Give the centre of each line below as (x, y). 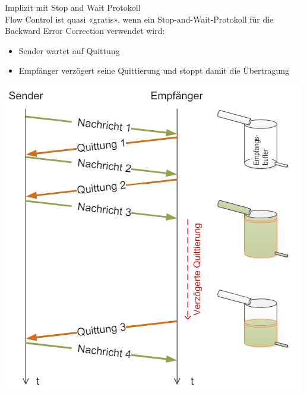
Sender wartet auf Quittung (69, 50)
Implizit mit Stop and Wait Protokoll (73, 7)
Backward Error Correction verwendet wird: (85, 31)
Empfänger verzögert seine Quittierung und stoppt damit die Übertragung (154, 70)
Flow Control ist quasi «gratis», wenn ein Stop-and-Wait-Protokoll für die (139, 19)
